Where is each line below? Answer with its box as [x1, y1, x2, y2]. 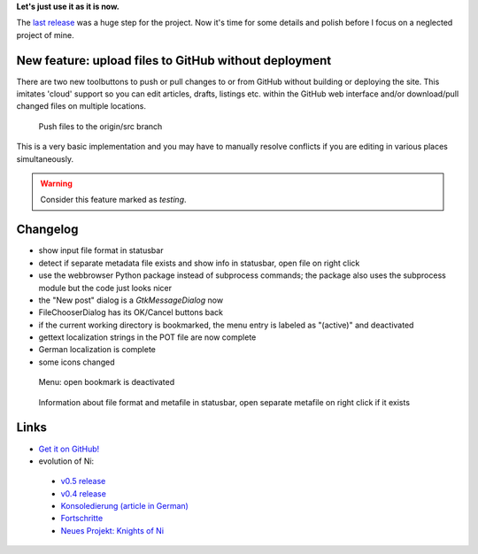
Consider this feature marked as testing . [40, 195, 187, 205]
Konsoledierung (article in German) [60, 501, 189, 512]
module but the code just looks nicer [38, 282, 173, 293]
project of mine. [16, 29, 74, 40]
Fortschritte [60, 513, 104, 524]
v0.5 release [60, 476, 106, 487]
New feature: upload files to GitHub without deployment [16, 53, 332, 68]
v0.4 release [60, 488, 106, 499]
